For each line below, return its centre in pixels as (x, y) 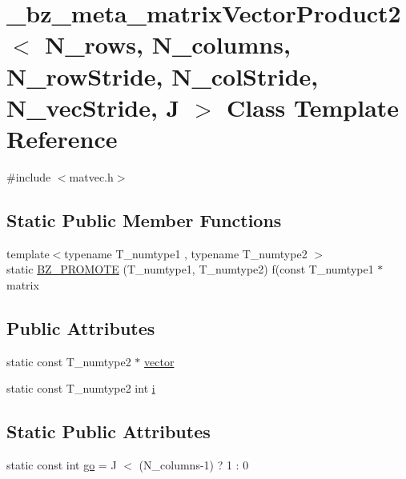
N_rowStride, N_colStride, (163, 76)
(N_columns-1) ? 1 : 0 (194, 465)
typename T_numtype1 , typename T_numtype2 (186, 253)
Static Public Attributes (109, 431)
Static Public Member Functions (144, 220)
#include (29, 176)
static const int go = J (62, 465)
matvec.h (91, 176)
